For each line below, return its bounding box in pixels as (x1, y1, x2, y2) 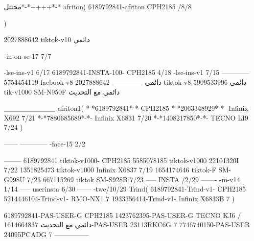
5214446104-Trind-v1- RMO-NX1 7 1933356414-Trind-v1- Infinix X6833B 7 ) (4, 193, 235, 203)
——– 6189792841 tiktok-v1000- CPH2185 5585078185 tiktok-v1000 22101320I (4, 155, 239, 165)
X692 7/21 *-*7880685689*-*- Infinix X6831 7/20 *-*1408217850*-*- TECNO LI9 (4, 112, 248, 122)
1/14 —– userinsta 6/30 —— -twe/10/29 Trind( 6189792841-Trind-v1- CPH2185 (4, 184, 246, 194)
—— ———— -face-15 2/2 (4, 138, 86, 148)
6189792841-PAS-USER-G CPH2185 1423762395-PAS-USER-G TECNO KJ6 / (4, 210, 241, 220)
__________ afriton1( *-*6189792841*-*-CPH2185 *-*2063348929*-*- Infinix (4, 103, 248, 113)
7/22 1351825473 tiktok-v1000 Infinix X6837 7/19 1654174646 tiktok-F (4, 165, 216, 175)
